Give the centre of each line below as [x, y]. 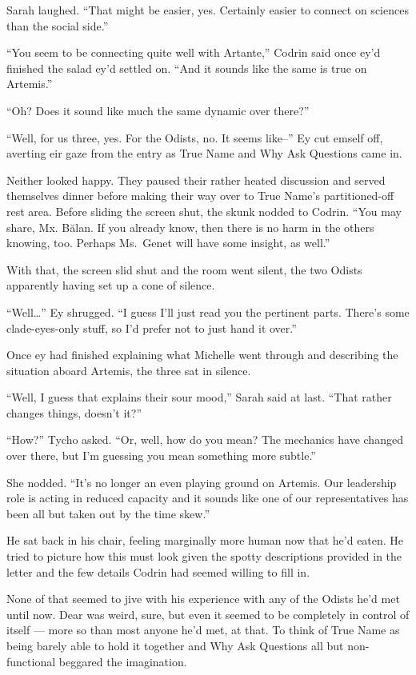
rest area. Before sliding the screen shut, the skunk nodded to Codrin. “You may [204, 211]
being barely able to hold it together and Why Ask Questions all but [175, 645]
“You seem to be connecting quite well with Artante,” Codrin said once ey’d [194, 52]
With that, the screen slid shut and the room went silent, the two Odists [184, 269]
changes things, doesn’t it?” [74, 412]
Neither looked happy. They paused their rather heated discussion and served [196, 180]
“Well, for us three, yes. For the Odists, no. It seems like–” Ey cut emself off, [195, 137]
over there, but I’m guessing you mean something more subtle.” [161, 455]
